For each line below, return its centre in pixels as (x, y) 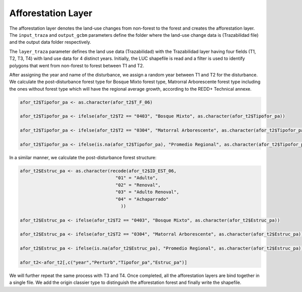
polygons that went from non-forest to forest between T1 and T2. (77, 65)
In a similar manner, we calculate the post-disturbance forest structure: (83, 157)
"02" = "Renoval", (138, 185)
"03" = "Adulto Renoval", (147, 192)
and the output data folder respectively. (50, 42)
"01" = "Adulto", (137, 178)
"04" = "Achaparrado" (142, 199)
